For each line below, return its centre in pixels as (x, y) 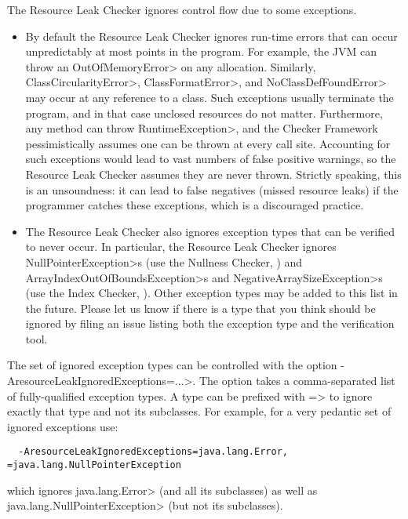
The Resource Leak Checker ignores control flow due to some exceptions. (182, 9)
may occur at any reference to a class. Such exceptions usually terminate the (209, 97)
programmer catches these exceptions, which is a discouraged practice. (195, 205)
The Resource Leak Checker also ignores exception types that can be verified (210, 231)
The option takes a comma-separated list (297, 381)
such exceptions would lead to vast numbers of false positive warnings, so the (211, 159)
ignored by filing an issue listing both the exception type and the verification (210, 323)
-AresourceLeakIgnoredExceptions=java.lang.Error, (153, 452)
